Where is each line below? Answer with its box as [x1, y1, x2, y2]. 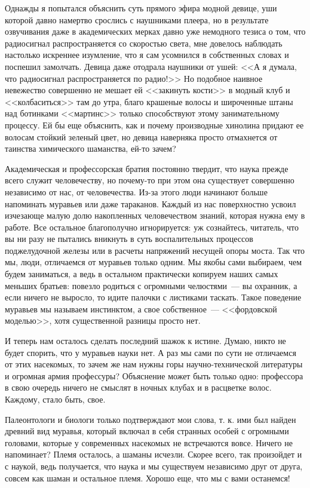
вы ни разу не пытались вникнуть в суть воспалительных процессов [5, 232, 253, 245]
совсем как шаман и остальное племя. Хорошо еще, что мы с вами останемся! [5, 471, 290, 484]
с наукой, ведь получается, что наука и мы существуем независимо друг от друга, [5, 459, 303, 472]
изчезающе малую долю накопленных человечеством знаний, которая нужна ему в [5, 209, 305, 222]
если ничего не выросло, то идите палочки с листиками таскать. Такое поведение [5, 291, 302, 303]
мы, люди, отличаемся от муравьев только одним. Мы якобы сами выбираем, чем [5, 256, 302, 268]
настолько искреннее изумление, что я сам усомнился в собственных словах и [5, 48, 289, 61]
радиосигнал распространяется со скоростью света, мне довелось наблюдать [5, 36, 283, 49]
